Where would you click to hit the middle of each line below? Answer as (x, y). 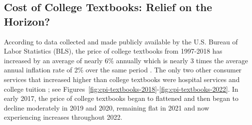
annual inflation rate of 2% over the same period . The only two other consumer (123, 70)
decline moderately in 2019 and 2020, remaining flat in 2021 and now (107, 107)
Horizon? (27, 21)
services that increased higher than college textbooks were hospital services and (122, 79)
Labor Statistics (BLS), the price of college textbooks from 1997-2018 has (113, 51)
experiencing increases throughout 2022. (63, 117)
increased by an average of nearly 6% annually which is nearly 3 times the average (126, 60)
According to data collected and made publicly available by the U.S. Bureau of (121, 41)
